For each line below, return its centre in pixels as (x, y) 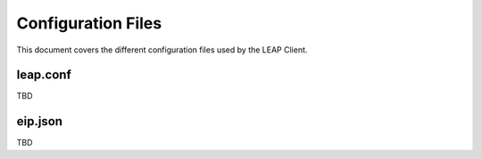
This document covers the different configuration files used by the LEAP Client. (162, 50)
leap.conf (44, 75)
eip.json (39, 121)
